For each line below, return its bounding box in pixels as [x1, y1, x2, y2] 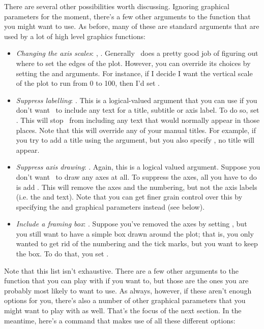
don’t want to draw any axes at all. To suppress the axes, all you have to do [16, 171, 257, 182]
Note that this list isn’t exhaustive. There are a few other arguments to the [4, 265, 239, 276]
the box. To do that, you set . [16, 248, 109, 259]
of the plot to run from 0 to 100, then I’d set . [16, 78, 160, 88]
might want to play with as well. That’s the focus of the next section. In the [4, 305, 242, 316]
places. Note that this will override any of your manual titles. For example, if [16, 124, 256, 135]
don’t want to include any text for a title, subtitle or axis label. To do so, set [16, 105, 259, 115]
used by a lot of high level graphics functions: [4, 30, 145, 41]
